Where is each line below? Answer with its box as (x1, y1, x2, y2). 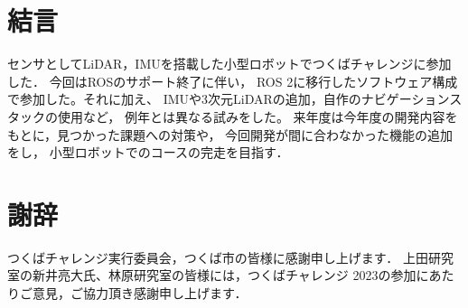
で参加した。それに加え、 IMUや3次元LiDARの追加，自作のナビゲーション (7, 89, 450, 108)
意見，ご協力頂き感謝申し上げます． (32, 284, 248, 302)
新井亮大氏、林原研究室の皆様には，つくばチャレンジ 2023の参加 (32, 266, 417, 285)
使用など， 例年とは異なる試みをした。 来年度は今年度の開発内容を (57, 107, 458, 126)
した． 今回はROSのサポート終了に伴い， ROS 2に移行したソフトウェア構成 (7, 71, 458, 90)
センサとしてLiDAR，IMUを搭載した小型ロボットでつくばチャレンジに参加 (7, 54, 452, 73)
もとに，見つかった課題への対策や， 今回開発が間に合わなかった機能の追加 (7, 125, 454, 144)
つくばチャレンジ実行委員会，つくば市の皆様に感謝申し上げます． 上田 (7, 247, 428, 266)
